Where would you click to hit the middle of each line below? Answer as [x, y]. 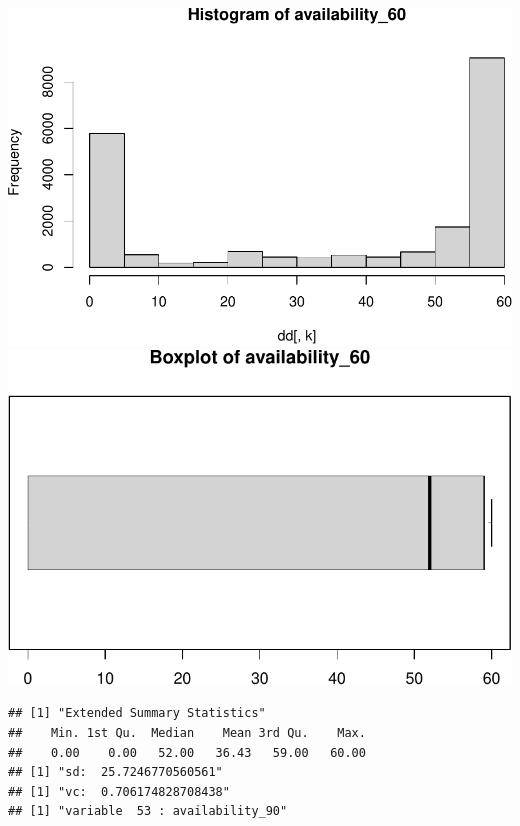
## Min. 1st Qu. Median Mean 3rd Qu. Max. [187, 733]
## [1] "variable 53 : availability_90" [148, 811]
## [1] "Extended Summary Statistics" [137, 713]
